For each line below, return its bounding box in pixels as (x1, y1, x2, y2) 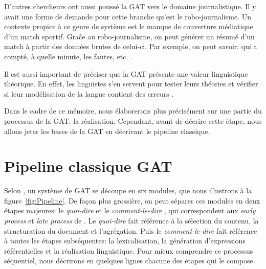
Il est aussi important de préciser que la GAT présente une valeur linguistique (4, 68, 248, 79)
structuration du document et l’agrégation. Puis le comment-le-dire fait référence (4, 225, 257, 236)
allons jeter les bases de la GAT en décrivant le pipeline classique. (4, 125, 210, 136)
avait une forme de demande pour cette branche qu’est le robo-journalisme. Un (4, 11, 251, 21)
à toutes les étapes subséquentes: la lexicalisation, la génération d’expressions (4, 235, 246, 246)
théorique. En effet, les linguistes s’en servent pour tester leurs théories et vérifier (4, 78, 258, 89)
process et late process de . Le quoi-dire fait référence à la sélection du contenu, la (4, 215, 259, 226)
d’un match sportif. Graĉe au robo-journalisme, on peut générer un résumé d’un (4, 31, 255, 41)
